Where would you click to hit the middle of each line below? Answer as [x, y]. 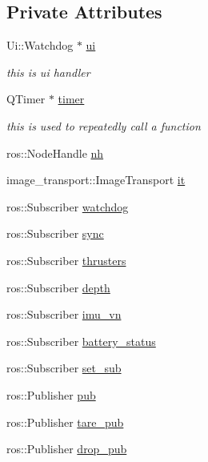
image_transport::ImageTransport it [96, 180]
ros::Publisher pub [51, 394]
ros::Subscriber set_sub [64, 368]
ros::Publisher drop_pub [67, 449]
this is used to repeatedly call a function [104, 125]
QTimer [26, 99]
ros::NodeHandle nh [55, 153]
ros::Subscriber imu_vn [64, 314]
